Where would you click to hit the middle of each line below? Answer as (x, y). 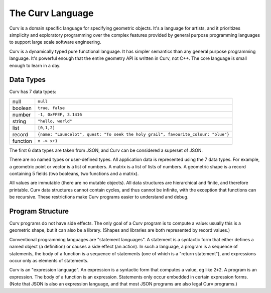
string (19, 121)
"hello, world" (55, 121)
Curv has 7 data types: (33, 92)
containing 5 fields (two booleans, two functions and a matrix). (74, 173)
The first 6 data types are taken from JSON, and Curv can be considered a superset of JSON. (106, 150)
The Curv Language (51, 13)
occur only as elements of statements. (49, 261)
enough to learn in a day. (35, 65)
